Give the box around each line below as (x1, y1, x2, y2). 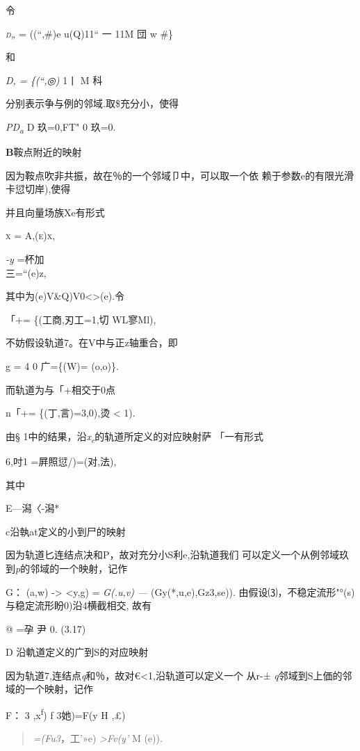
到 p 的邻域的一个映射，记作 (6, 560, 128, 575)
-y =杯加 (6, 252, 44, 266)
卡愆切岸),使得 (6, 181, 71, 196)
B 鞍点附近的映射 (6, 145, 82, 159)
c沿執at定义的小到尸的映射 (6, 524, 126, 538)
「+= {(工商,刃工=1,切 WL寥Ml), (6, 312, 156, 326)
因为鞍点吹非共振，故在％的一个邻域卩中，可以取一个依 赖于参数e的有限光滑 (6, 168, 354, 182)
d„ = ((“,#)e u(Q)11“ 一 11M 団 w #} (6, 26, 174, 40)
